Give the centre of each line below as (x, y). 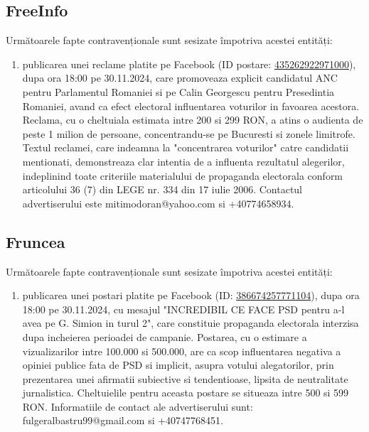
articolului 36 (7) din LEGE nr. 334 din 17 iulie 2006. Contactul (162, 189)
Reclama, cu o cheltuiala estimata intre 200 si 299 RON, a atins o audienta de (193, 120)
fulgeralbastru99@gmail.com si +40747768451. (123, 420)
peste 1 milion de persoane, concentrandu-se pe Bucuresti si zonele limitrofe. (189, 133)
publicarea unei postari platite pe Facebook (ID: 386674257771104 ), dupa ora (191, 295)
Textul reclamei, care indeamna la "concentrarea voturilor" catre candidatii (186, 147)
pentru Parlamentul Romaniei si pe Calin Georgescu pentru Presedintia (178, 91)
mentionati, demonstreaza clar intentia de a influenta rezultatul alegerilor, (183, 161)
